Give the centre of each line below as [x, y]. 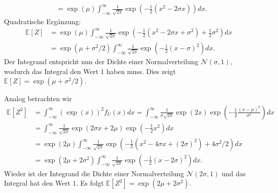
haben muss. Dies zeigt [141, 71]
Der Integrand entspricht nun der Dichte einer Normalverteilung [101, 61]
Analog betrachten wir [38, 98]
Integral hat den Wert [37, 183]
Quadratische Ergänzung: [42, 21]
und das [234, 173]
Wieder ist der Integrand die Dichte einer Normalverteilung [94, 173]
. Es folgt [90, 183]
